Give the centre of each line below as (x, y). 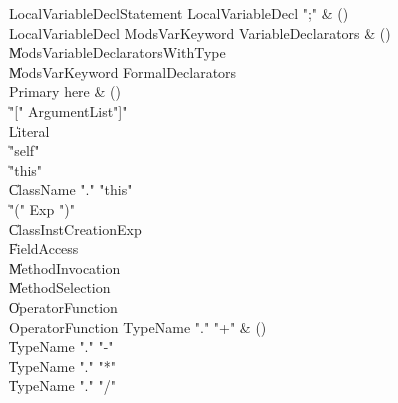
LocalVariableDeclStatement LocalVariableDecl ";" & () (179, 13)
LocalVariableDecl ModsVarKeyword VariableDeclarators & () (200, 32)
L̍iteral (29, 130)
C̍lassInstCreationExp (75, 228)
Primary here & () (65, 91)
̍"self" (24, 150)
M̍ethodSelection (60, 287)
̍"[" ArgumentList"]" (68, 110)
